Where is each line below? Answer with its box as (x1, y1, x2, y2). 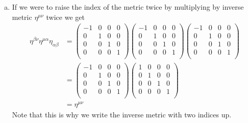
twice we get (46, 11, 85, 22)
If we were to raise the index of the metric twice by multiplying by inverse (12, 2, 244, 12)
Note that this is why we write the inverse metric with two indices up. (12, 109, 232, 119)
